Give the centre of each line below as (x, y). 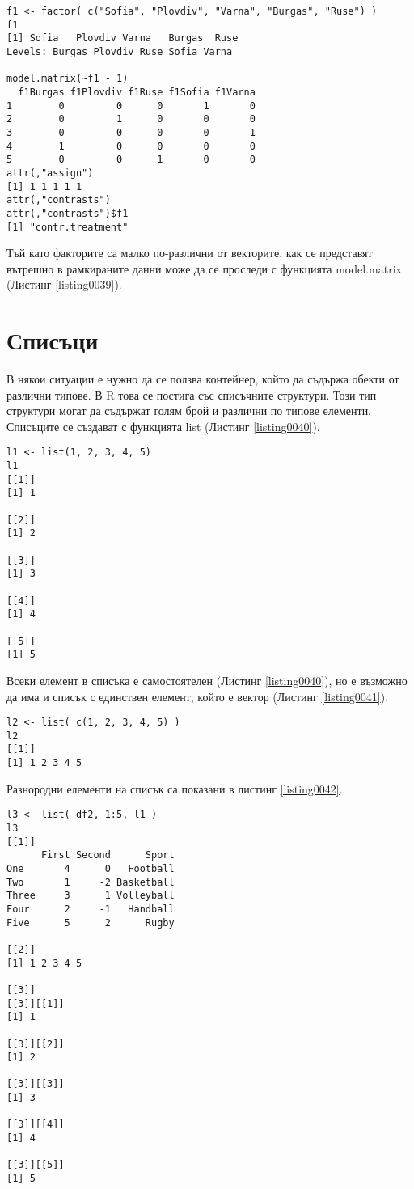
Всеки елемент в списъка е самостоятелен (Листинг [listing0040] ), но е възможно (207, 680)
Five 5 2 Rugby (91, 922)
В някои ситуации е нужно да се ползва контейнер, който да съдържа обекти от (203, 379)
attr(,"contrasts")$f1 (68, 213)
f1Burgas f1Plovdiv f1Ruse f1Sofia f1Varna (137, 92)
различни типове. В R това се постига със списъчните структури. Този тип (192, 394)
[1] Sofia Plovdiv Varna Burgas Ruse (123, 38)
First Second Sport (108, 855)
